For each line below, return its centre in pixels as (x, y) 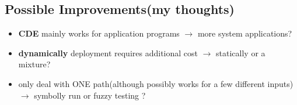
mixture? (34, 64)
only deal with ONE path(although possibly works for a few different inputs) (156, 83)
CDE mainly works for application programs (99, 33)
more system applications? (245, 33)
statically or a (241, 52)
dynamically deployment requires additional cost (108, 52)
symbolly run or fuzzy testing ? (90, 95)
